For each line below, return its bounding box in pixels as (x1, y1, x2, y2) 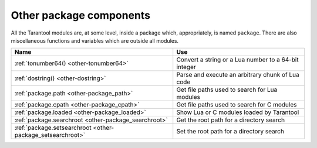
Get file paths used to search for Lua (176, 85, 278, 94)
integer (176, 63, 196, 71)
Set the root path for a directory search (176, 128, 285, 136)
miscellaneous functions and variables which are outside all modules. (11, 37, 179, 44)
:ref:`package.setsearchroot (14, 123, 92, 132)
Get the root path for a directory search (176, 116, 285, 124)
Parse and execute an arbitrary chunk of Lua (176, 71, 299, 79)
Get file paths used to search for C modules (176, 101, 297, 109)
